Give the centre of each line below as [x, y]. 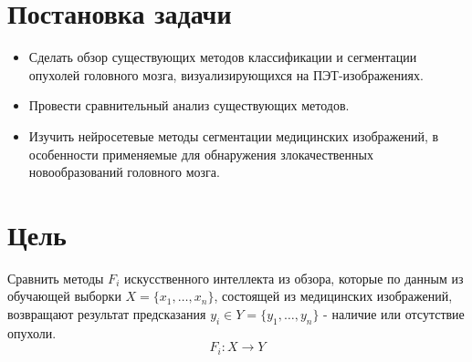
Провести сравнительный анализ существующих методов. [189, 105]
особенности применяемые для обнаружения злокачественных [201, 154]
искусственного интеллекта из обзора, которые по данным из [294, 278]
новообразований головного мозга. [124, 172]
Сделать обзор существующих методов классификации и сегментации [223, 57]
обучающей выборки [64, 296]
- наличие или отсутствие [394, 314]
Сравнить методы [56, 278]
